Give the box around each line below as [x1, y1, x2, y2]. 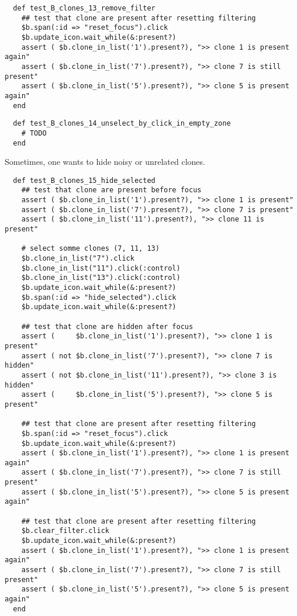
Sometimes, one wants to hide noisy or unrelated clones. [5, 155, 205, 168]
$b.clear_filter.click [21, 527, 109, 535]
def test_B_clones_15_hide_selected [13, 176, 156, 185]
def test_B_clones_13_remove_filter [13, 4, 156, 12]
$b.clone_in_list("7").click [21, 254, 134, 263]
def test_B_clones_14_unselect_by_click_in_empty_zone [13, 119, 231, 128]
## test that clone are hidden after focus [21, 322, 194, 331]
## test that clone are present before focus [21, 186, 202, 195]
